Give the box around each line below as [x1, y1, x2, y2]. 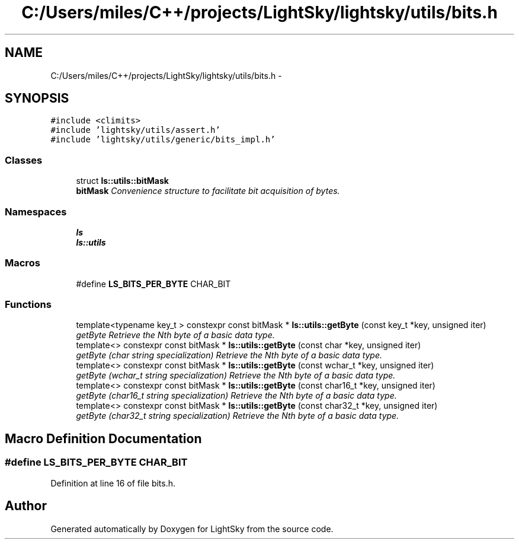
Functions [5, 298, 52, 311]
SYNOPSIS [5, 91, 69, 106]
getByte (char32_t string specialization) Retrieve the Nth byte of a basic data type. [76, 411, 399, 421]
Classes [5, 154, 43, 166]
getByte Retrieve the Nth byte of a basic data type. [76, 330, 275, 341]
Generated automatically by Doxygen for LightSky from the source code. [50, 523, 334, 534]
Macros [5, 257, 40, 269]
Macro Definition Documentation [5, 431, 202, 446]
